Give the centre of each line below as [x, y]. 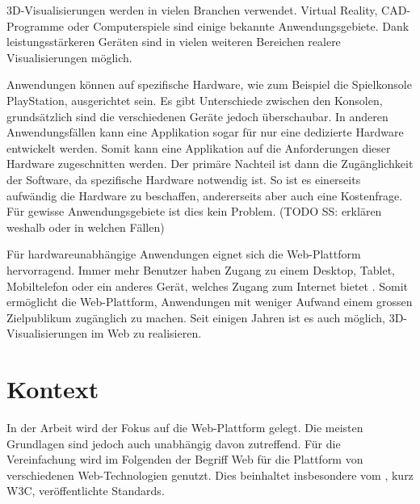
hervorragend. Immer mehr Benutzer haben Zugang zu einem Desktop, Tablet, [201, 269]
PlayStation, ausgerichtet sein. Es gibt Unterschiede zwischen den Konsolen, [195, 100]
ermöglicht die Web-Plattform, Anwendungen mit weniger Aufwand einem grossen [210, 302]
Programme [36, 25]
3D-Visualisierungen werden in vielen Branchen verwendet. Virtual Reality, [192, 10]
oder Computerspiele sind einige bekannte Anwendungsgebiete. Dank [238, 25]
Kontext [53, 389]
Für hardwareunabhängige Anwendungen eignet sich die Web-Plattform [184, 254]
